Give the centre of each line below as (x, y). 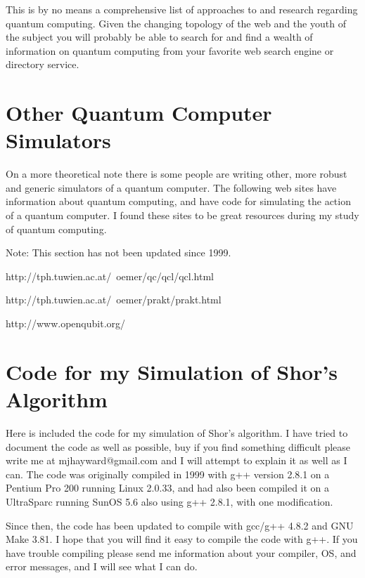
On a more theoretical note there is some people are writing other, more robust (177, 174)
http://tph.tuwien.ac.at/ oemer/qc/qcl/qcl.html (110, 276)
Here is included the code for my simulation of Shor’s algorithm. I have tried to (177, 432)
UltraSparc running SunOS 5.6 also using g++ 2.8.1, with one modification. (169, 501)
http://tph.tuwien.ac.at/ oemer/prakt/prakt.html (114, 300)
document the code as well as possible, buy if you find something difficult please (178, 446)
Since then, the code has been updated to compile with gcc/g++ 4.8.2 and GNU (180, 525)
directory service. (43, 64)
